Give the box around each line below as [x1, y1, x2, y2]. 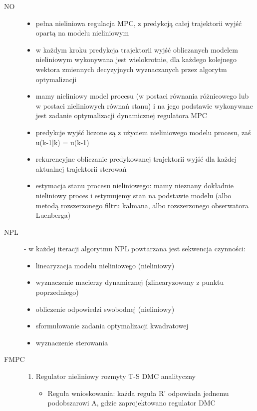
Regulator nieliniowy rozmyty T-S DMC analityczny [35, 371, 196, 381]
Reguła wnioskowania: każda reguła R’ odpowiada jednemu [47, 387, 229, 398]
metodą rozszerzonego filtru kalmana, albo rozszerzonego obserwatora [35, 200, 249, 210]
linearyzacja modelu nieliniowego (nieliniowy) [35, 260, 175, 270]
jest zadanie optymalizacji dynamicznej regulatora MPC [35, 110, 207, 121]
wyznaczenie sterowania [35, 337, 108, 347]
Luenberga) [35, 210, 71, 220]
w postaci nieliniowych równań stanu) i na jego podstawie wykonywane [35, 100, 253, 111]
